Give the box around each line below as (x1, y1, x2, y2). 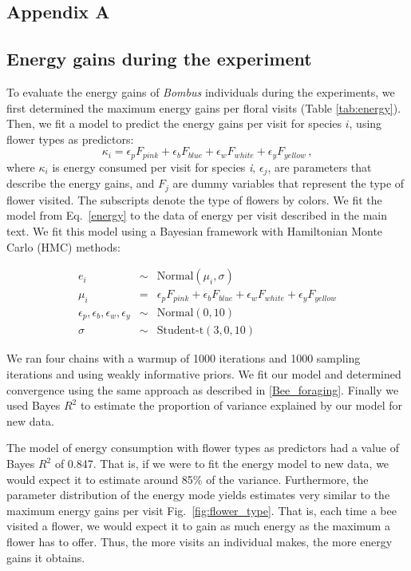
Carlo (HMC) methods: (6, 238, 121, 255)
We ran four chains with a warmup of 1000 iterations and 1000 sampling (6, 350, 361, 367)
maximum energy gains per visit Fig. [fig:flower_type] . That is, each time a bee (6, 502, 397, 518)
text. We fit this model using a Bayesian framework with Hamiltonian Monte (6, 222, 383, 239)
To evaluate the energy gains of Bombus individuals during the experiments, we (6, 83, 395, 100)
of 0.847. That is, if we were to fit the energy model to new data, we (54, 455, 389, 472)
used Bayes (6, 397, 61, 414)
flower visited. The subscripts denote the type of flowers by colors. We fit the (6, 191, 382, 208)
